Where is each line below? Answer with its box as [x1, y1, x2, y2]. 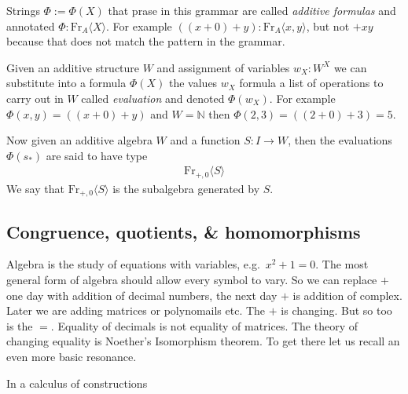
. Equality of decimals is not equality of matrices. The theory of [50, 317, 358, 334]
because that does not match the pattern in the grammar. [6, 33, 285, 49]
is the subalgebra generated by [112, 180, 260, 196]
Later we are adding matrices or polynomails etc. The [6, 302, 266, 319]
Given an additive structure [6, 59, 140, 75]
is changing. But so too [281, 302, 392, 319]
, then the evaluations [288, 132, 392, 148]
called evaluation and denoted [81, 89, 225, 106]
